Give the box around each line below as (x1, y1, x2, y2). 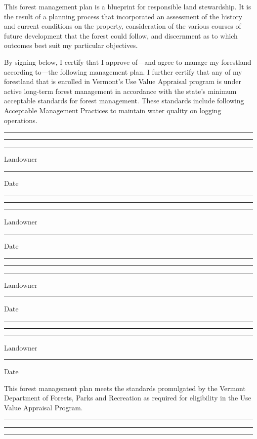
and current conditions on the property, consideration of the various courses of (4, 21, 241, 31)
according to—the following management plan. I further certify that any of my (4, 66, 242, 77)
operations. (4, 115, 38, 125)
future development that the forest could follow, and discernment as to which (4, 30, 238, 41)
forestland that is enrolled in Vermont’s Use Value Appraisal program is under (4, 76, 241, 87)
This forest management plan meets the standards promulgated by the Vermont (4, 383, 246, 393)
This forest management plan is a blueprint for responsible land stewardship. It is (4, 1, 251, 11)
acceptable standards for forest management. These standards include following (4, 95, 244, 106)
